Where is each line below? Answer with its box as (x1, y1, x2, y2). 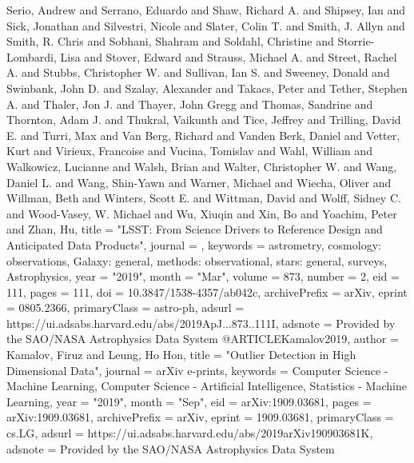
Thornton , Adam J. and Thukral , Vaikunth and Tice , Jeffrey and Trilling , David (6, 111, 401, 128)
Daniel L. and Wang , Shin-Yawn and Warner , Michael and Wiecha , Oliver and (6, 174, 392, 190)
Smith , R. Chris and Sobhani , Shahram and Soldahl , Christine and (6, 33, 334, 50)
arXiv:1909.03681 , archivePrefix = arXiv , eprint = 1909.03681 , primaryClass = (6, 409, 394, 425)
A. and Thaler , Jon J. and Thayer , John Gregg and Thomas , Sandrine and (6, 95, 373, 112)
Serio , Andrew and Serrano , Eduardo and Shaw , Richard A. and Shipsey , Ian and (6, 2, 406, 18)
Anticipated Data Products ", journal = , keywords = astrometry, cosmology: (6, 236, 381, 253)
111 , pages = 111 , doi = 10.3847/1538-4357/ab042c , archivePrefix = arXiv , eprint (6, 283, 408, 300)
